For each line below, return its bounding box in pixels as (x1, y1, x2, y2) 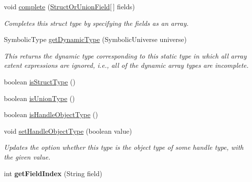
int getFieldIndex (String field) (4, 168, 102, 178)
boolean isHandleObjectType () (4, 109, 98, 120)
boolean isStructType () (4, 76, 76, 86)
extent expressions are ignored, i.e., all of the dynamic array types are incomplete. (4, 60, 249, 70)
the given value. (4, 151, 51, 162)
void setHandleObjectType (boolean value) (4, 125, 132, 136)
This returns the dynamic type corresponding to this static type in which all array (4, 50, 247, 61)
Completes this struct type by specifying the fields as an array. (4, 18, 189, 28)
